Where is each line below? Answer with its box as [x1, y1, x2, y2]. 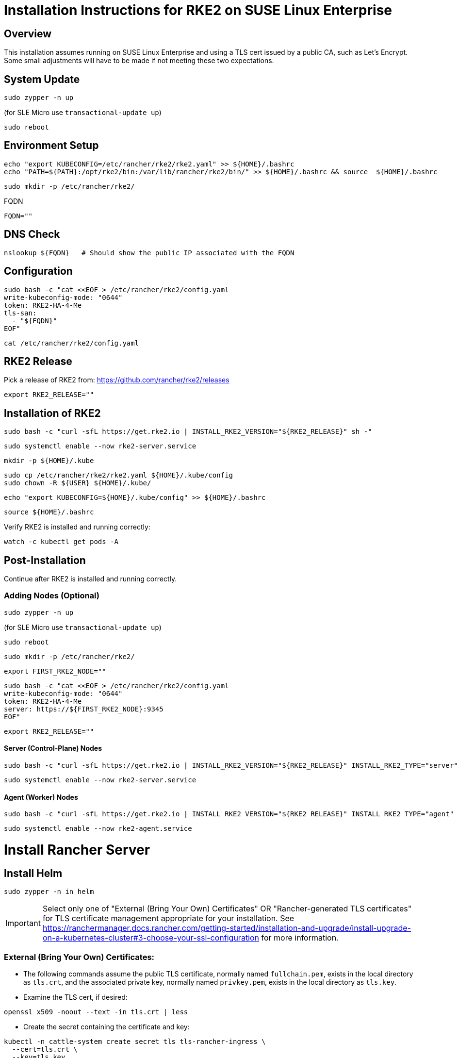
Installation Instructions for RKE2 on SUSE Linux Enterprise [4, 2, 392, 18]
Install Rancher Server [4, 842, 150, 859]
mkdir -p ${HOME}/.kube [4, 457, 94, 465]
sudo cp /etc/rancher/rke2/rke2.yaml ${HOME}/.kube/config [4, 471, 233, 479]
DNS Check [4, 228, 60, 241]
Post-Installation [4, 554, 86, 566]
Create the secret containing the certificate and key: [23, 1022, 190, 1031]
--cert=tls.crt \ [12, 1045, 78, 1053]
